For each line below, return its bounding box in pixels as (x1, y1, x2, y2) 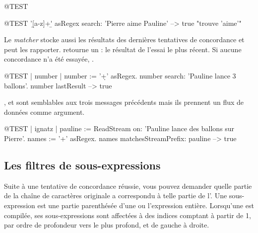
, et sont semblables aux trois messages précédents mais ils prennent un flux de (4, 97, 244, 107)
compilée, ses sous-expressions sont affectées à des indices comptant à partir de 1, (4, 210, 251, 220)
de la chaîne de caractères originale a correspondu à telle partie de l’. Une (4, 190, 227, 201)
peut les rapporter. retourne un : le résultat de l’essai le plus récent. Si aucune (4, 44, 242, 54)
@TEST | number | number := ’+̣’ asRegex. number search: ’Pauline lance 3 (4, 70, 236, 80)
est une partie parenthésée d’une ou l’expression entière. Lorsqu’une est (37, 200, 254, 210)
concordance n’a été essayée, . (4, 54, 94, 64)
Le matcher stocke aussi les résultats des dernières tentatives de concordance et (4, 34, 245, 45)
